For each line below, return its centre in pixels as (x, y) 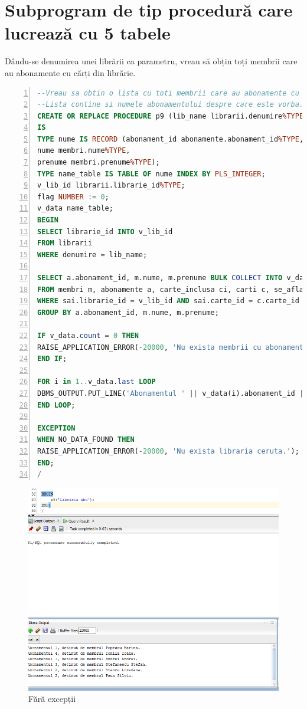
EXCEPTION (56, 428)
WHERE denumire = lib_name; (92, 255)
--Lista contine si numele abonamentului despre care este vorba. (171, 105)
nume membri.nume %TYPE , (84, 151)
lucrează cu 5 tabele (88, 33)
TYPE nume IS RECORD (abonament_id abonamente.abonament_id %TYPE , (171, 139)
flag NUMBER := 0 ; (73, 197)
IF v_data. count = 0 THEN (88, 335)
